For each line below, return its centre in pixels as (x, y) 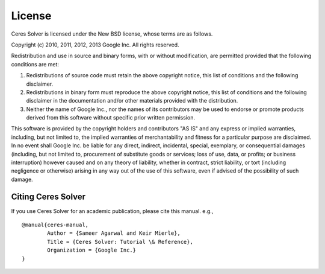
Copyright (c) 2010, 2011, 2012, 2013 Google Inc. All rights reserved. (95, 45)
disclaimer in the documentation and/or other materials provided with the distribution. (132, 101)
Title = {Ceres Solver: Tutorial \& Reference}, (120, 242)
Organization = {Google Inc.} (92, 250)
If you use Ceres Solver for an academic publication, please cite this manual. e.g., (112, 211)
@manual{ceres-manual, (55, 225)
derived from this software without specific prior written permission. (111, 118)
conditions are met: (35, 64)
